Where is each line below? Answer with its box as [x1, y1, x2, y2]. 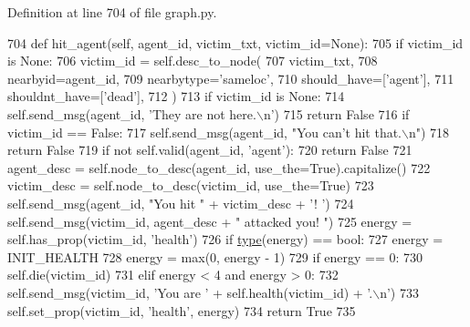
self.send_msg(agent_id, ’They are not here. [7, 104, 256, 123]
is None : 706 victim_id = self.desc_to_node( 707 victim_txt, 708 [7, 51, 378, 70]
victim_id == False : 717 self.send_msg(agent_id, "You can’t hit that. [7, 122, 402, 141]
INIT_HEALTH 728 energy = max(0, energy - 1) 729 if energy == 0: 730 [7, 247, 423, 266]
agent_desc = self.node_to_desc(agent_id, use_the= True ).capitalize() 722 [7, 158, 431, 177]
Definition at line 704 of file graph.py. [7, 3, 217, 21]
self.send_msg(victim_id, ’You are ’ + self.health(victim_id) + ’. [7, 282, 373, 301]
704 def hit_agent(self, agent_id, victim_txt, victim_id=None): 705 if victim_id [7, 33, 464, 52]
